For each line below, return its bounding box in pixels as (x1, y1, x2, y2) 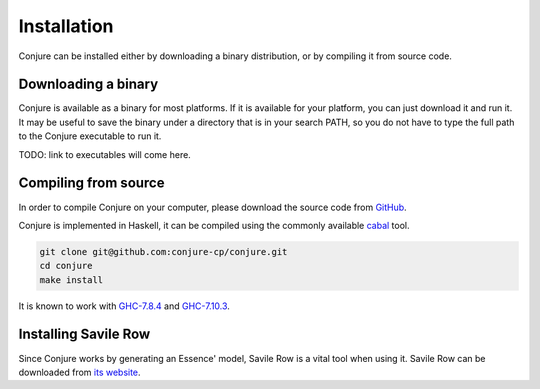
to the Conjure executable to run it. (18, 130, 162, 142)
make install (39, 274, 104, 285)
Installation (18, 15, 114, 37)
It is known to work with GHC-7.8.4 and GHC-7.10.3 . (18, 300, 230, 312)
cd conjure (39, 260, 93, 272)
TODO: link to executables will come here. (18, 148, 192, 160)
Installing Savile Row (18, 326, 151, 343)
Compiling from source (18, 175, 165, 192)
